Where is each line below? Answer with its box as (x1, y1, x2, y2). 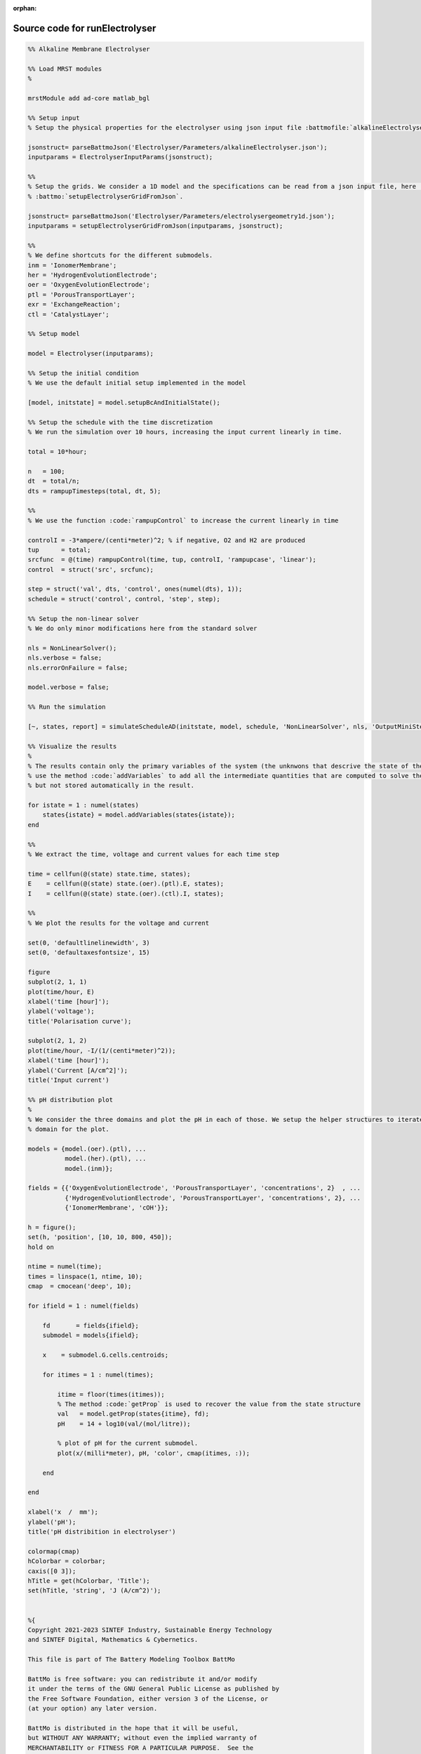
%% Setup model (27, 330, 80, 338)
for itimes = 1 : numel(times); (42, 1370, 154, 1379)
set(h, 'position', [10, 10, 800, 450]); (27, 1233, 173, 1241)
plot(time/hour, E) (27, 988, 95, 996)
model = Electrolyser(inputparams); (27, 349, 154, 358)
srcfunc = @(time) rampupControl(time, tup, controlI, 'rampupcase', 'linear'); (27, 556, 317, 564)
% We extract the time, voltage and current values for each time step (27, 850, 280, 859)
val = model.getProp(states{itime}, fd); (57, 1410, 210, 1418)
